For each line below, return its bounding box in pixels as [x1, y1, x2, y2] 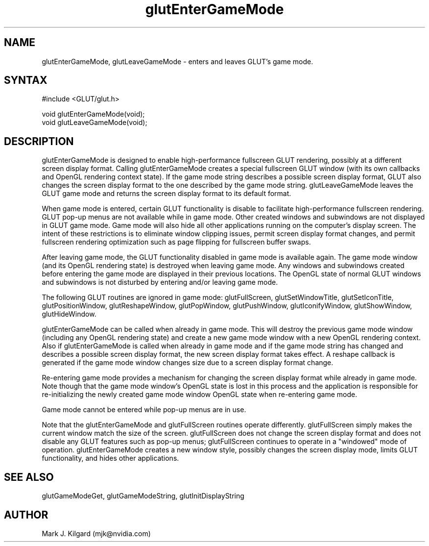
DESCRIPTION [4, 135, 74, 148]
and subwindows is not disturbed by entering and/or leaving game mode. [42, 278, 278, 287]
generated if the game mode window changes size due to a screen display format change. [42, 358, 334, 367]
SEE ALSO [4, 471, 54, 483]
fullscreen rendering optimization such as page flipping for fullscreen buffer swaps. [42, 238, 311, 247]
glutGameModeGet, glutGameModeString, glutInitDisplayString [42, 492, 244, 500]
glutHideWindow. [42, 310, 96, 319]
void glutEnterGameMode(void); [42, 110, 145, 119]
